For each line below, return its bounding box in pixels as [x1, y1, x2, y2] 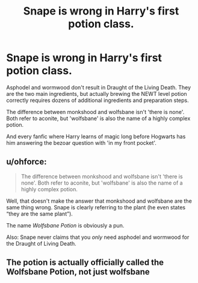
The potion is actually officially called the [6, 258, 164, 268]
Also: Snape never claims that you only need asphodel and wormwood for [6, 234, 190, 241]
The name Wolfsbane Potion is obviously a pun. [6, 221, 125, 229]
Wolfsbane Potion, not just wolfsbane [6, 267, 150, 277]
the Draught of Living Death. [6, 240, 76, 247]
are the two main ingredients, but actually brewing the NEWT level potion [6, 90, 188, 97]
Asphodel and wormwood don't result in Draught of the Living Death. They [6, 83, 191, 91]
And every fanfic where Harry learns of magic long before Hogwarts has [6, 133, 186, 140]
